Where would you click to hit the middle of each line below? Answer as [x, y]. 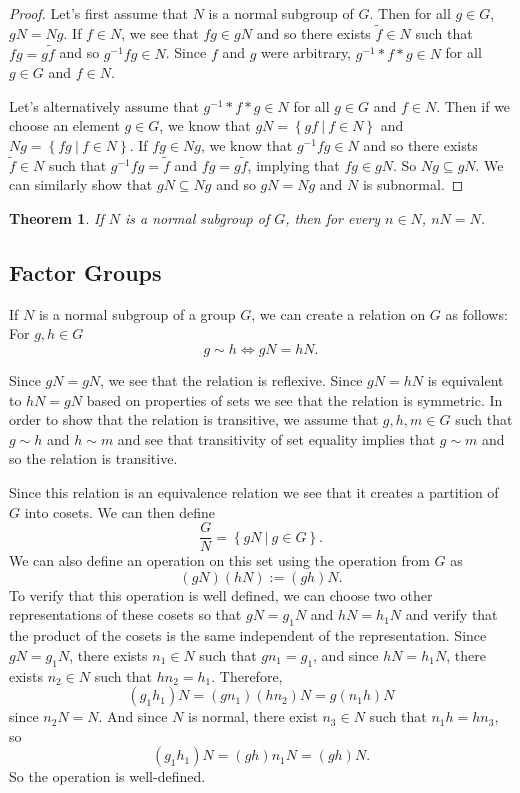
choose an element [64, 125]
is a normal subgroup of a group [137, 313]
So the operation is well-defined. [107, 776]
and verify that [451, 614]
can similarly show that [81, 184]
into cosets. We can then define [119, 511]
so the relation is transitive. [93, 458]
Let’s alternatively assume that [104, 105]
